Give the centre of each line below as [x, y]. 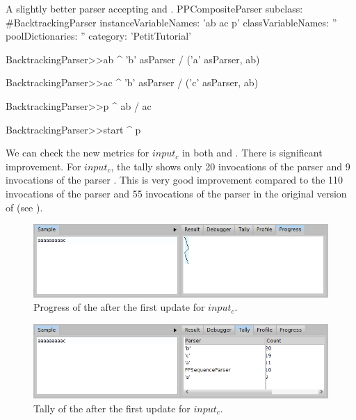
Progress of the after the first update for [119, 307]
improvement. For [43, 166]
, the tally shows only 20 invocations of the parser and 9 [230, 166]
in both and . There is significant [252, 153]
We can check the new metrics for [78, 153]
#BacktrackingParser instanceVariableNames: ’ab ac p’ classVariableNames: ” [171, 22]
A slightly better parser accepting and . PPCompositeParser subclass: [154, 8]
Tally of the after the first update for [112, 408]
